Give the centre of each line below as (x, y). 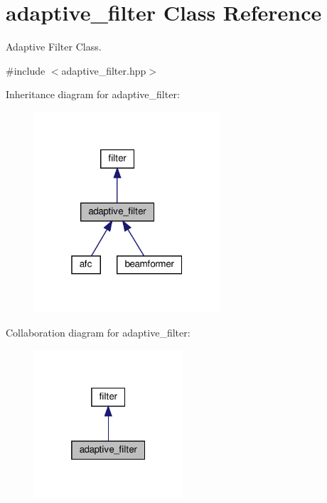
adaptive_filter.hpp (104, 70)
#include (26, 70)
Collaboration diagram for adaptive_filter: (98, 332)
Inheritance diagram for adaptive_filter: (93, 94)
